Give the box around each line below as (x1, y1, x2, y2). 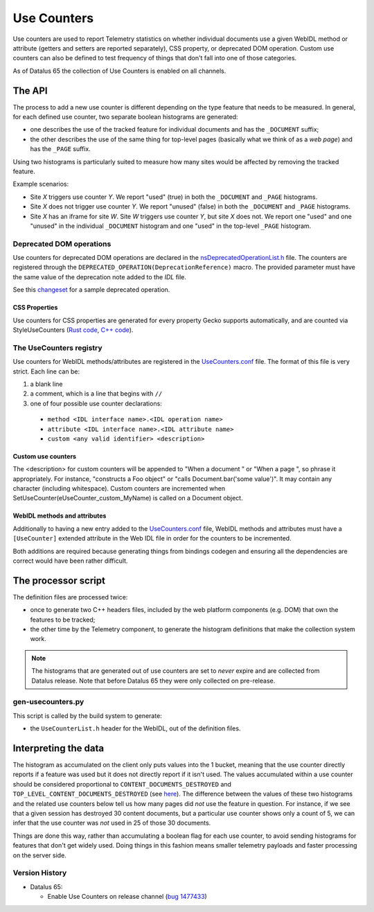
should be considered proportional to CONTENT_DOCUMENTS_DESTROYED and (12, 780, 232, 788)
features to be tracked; (30, 615, 96, 624)
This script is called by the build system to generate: (12, 711, 162, 720)
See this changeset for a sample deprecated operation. (12, 286, 170, 294)
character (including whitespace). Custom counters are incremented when (12, 484, 225, 493)
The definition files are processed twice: (12, 593, 128, 601)
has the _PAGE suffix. (30, 145, 91, 153)
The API (12, 85, 48, 96)
